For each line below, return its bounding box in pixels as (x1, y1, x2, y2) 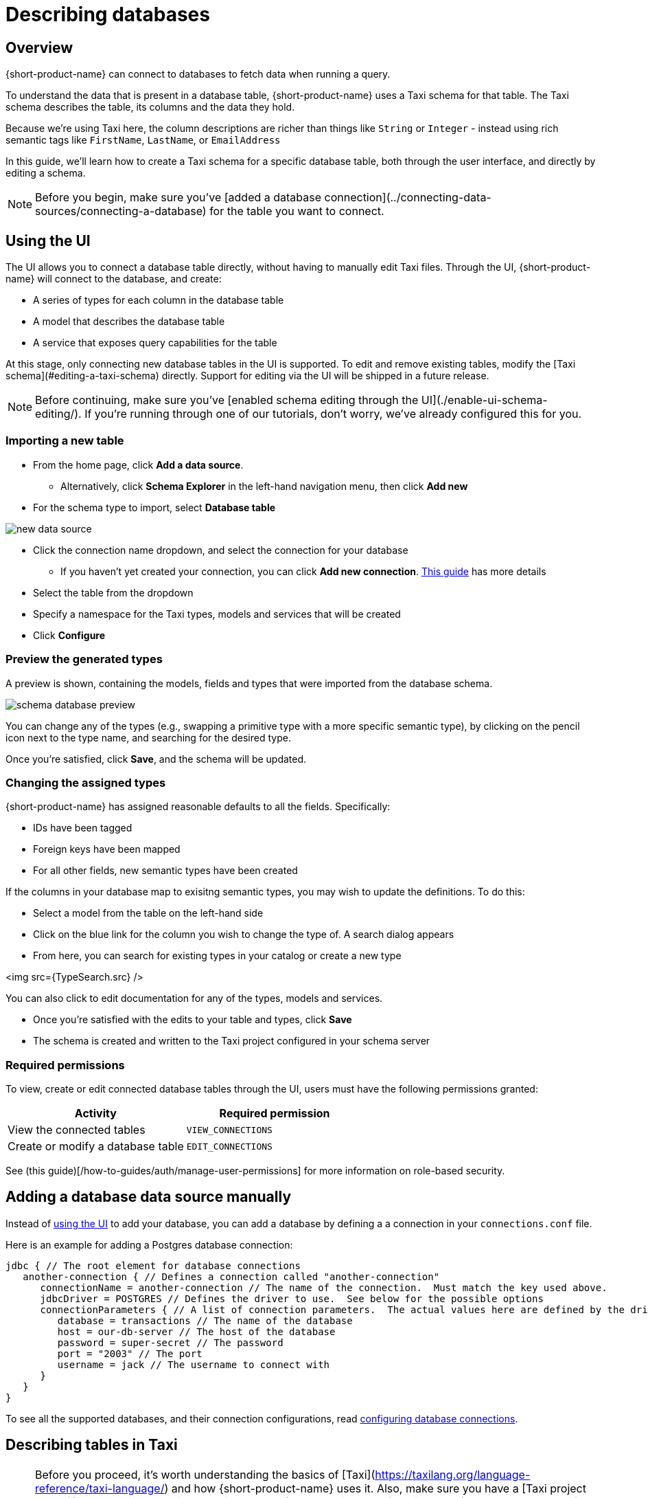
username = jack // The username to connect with (57, 1359, 330, 1370)
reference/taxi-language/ (35, 1481, 165, 1495)
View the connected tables (8, 1123, 146, 1137)
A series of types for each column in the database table (33, 294, 284, 306)
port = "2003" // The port (57, 1348, 202, 1359)
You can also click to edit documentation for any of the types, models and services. (5, 992, 383, 1005)
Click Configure (33, 629, 106, 641)
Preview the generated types (5, 652, 163, 667)
